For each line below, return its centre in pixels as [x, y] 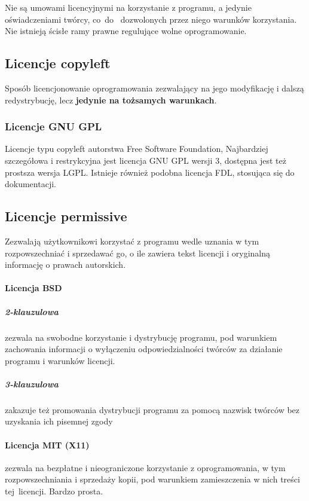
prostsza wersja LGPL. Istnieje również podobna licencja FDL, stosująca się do [150, 172]
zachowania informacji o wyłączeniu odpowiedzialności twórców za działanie [144, 349]
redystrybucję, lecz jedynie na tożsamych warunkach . [111, 100]
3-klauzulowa [32, 384]
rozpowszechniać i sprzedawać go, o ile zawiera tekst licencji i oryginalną [138, 253]
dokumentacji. [30, 184]
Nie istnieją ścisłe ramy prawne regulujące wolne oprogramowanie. [126, 31]
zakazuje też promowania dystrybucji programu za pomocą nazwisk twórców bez [152, 409]
